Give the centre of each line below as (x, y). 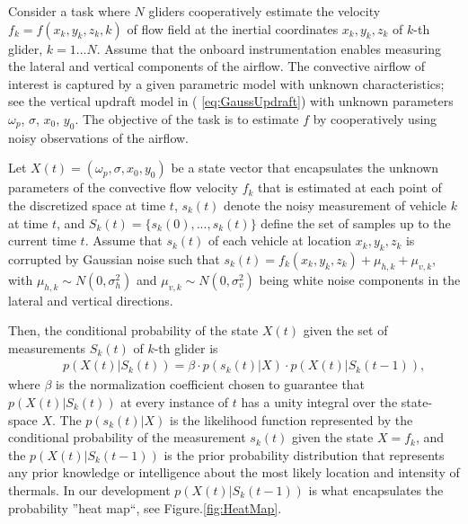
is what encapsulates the (376, 489)
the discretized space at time (87, 204)
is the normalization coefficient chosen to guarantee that (211, 384)
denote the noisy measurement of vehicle (335, 204)
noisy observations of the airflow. (98, 137)
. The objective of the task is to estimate (187, 118)
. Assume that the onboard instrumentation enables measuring (269, 48)
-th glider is (186, 347)
